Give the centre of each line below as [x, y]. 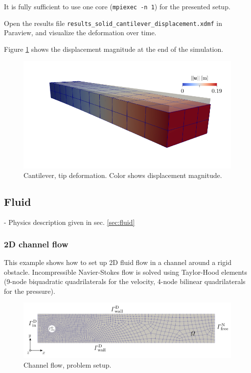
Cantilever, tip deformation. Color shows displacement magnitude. [123, 175]
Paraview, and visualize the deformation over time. [80, 33]
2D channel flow [36, 244]
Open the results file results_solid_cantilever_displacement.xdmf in [113, 23]
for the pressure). [30, 291]
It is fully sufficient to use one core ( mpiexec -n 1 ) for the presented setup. [117, 6]
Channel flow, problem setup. [68, 364]
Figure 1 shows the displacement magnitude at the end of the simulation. [114, 49]
